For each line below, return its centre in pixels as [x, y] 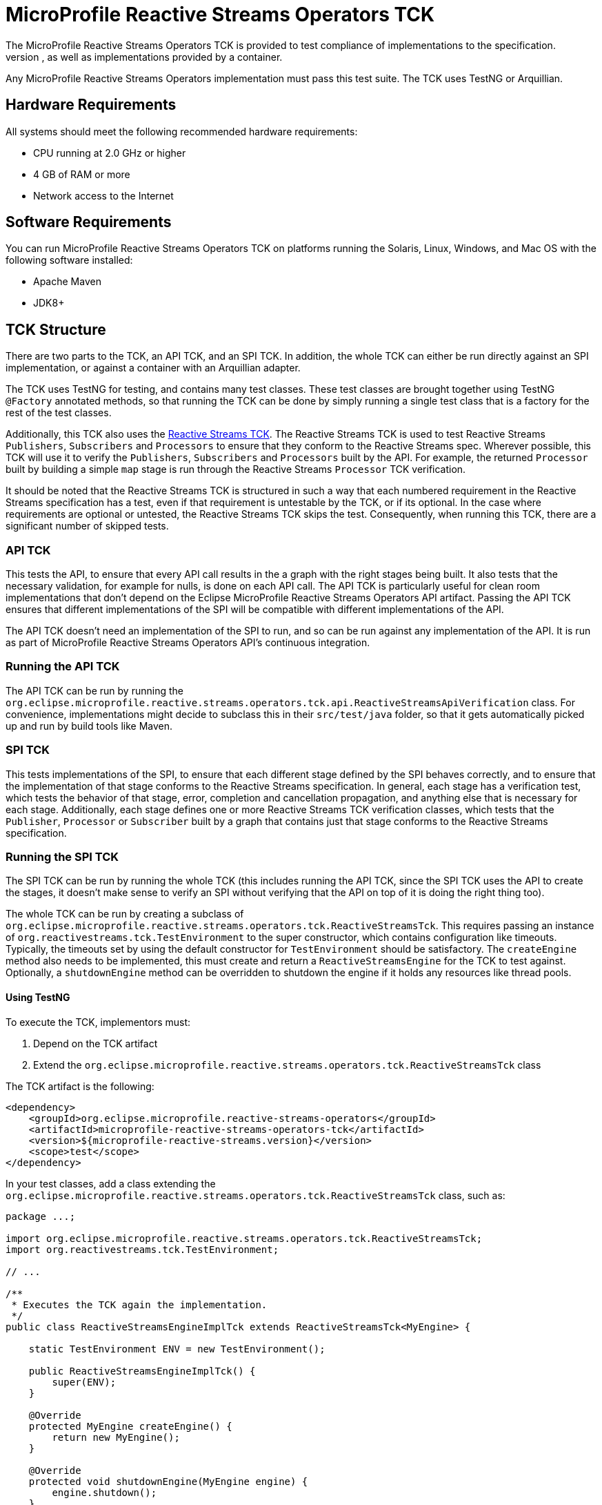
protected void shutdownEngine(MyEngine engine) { [168, 1481]
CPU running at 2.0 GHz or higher [110, 153]
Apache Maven [67, 282]
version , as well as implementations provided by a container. [144, 57]
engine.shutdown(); [104, 1492]
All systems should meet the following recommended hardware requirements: [182, 131]
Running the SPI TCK [62, 856]
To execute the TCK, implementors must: [98, 1022]
